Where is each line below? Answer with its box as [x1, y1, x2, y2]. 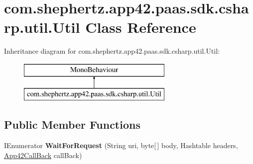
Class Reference [85, 17, 196, 37]
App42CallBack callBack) [4, 150, 82, 160]
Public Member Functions [4, 117, 140, 132]
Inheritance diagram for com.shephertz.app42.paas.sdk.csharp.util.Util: [4, 46, 220, 56]
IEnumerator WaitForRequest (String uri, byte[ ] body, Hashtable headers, [4, 140, 238, 151]
